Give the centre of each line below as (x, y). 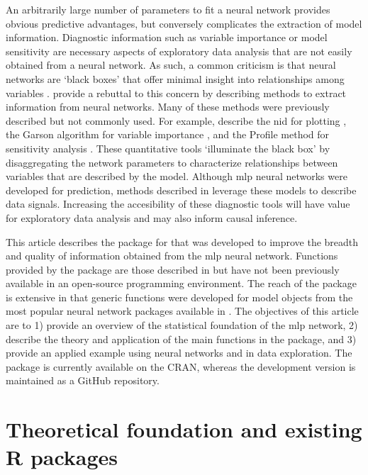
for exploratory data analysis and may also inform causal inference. (152, 217)
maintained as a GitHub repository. (83, 380)
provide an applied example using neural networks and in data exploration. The (179, 353)
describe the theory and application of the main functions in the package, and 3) (181, 339)
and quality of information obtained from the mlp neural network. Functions (172, 256)
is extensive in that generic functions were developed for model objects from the (179, 297)
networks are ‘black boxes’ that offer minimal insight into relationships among (175, 78)
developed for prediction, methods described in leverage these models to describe (181, 190)
